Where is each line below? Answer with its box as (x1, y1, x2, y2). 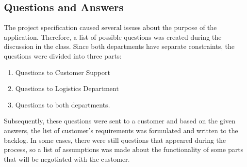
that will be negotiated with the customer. (4, 153, 130, 164)
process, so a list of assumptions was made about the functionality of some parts (4, 144, 244, 154)
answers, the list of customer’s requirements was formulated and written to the (4, 125, 238, 135)
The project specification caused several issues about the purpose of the (4, 22, 217, 32)
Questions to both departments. (15, 99, 110, 109)
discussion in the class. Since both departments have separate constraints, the (4, 41, 235, 51)
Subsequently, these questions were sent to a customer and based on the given (4, 116, 235, 126)
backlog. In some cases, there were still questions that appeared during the (4, 135, 226, 145)
